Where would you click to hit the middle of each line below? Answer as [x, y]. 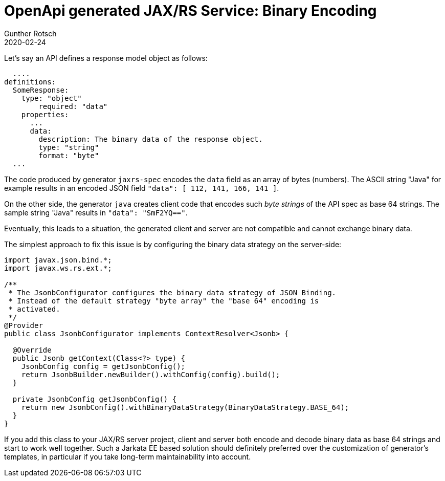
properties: [45, 114]
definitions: [30, 82]
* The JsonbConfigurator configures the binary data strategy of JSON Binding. [172, 292]
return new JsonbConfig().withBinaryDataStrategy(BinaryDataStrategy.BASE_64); [185, 407]
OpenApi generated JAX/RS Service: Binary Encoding [191, 11]
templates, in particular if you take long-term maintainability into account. [128, 456]
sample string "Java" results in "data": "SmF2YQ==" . [96, 212]
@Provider [24, 325]
